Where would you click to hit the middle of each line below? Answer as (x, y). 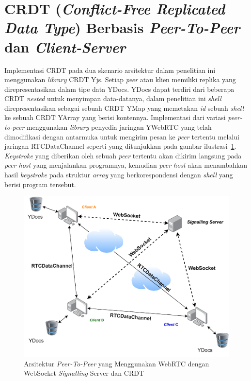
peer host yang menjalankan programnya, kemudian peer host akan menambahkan (126, 165)
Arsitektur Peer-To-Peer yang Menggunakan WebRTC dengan (117, 363)
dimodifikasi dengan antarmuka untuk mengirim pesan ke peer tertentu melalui (122, 136)
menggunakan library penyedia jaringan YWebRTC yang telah (119, 127)
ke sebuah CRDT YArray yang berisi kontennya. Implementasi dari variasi (115, 117)
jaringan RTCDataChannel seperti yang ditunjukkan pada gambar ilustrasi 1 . (120, 146)
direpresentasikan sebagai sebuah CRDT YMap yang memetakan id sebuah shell (124, 108)
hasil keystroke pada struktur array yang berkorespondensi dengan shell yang (119, 175)
